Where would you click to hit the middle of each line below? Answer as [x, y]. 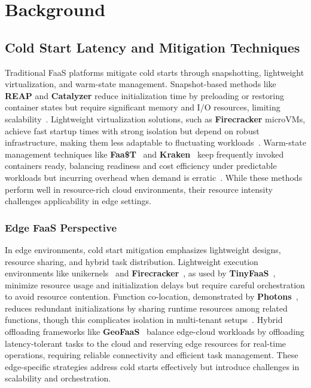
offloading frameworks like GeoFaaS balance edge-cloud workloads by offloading [155, 332]
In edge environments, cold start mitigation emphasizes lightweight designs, [143, 249]
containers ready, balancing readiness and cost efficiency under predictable [141, 166]
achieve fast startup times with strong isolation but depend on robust [132, 130]
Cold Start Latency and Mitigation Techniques [153, 47]
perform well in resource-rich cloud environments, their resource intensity [139, 189]
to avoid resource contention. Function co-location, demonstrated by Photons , [152, 296]
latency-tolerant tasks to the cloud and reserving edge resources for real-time [146, 343]
